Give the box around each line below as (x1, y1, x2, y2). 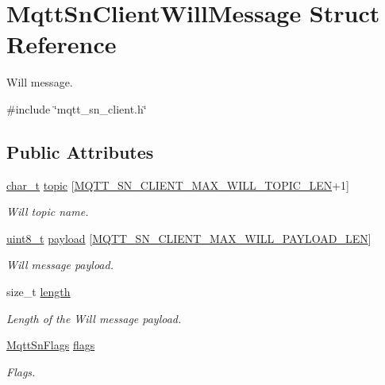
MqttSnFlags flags (6, 337, 95, 353)
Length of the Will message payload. (6, 310, 182, 326)
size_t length (6, 283, 71, 300)
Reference (6, 28, 117, 60)
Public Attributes (6, 139, 154, 164)
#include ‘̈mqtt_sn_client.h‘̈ (6, 100, 147, 117)
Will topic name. (6, 203, 89, 220)
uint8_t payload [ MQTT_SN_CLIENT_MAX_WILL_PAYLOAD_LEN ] (6, 229, 372, 246)
